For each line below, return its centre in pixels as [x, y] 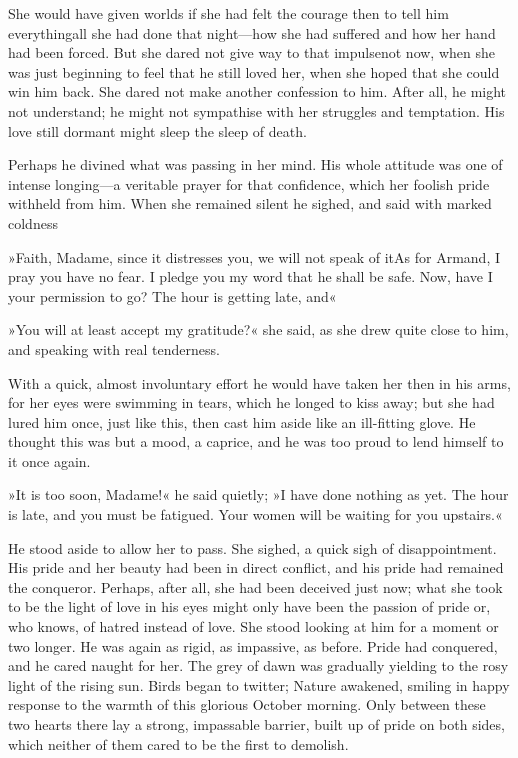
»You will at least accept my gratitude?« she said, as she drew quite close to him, [258, 329]
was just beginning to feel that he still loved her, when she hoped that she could [254, 71]
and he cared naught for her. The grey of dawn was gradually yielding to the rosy [258, 665]
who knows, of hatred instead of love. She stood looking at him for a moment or [253, 626]
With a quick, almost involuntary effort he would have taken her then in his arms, [259, 382]
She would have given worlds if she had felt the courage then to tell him [228, 13]
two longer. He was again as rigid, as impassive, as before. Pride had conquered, [253, 645]
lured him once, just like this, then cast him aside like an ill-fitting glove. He [242, 421]
